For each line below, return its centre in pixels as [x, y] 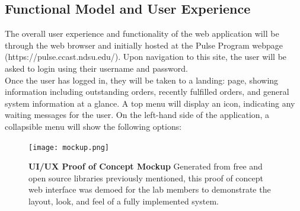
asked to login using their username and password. [96, 68]
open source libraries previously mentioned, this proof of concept [146, 178]
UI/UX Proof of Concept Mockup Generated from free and [146, 166]
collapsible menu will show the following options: [93, 126]
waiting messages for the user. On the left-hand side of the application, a [137, 115]
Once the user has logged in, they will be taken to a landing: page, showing [142, 80]
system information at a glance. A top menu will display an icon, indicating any [150, 103]
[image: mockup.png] [69, 147]
